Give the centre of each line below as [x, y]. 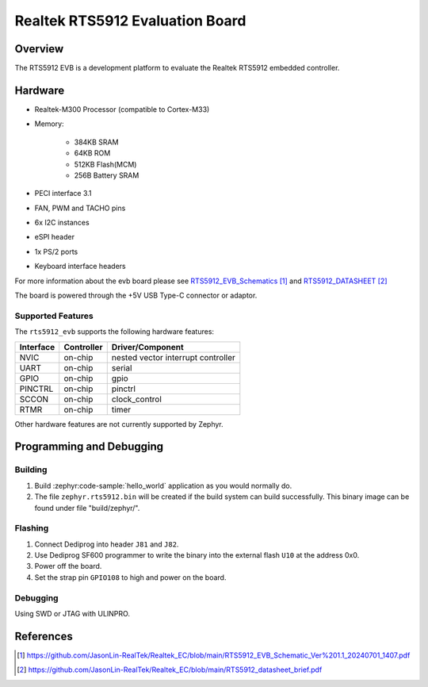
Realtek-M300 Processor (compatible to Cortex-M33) [122, 109]
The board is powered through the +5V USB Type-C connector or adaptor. [136, 296]
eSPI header [55, 237]
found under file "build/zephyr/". [87, 508]
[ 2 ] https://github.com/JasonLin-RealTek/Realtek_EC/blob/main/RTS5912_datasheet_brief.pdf [170, 670]
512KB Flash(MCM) [105, 164]
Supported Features [54, 316]
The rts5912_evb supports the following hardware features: [114, 332]
